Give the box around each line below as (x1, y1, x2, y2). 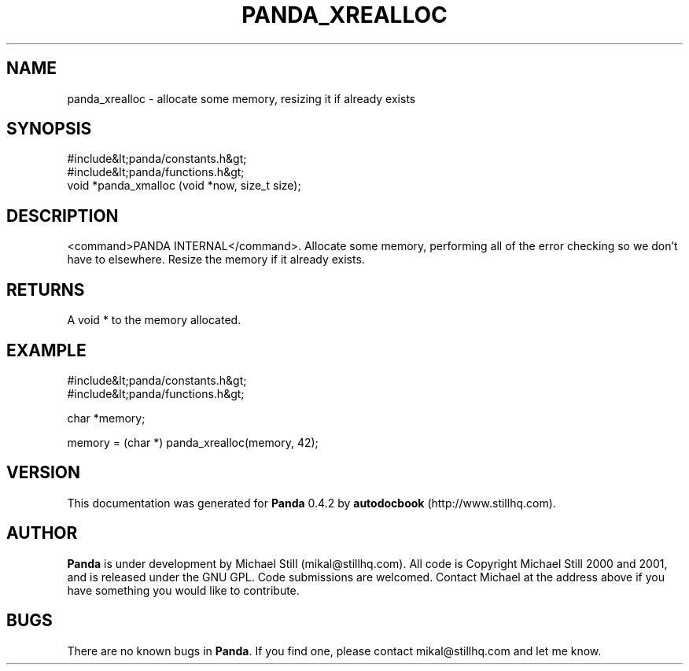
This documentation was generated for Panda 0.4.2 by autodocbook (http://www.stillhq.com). (67, 496, 556, 510)
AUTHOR (6, 523, 78, 544)
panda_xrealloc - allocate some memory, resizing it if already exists (67, 91, 416, 105)
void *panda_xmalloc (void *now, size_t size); (67, 179, 301, 193)
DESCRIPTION (6, 205, 119, 226)
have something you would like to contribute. (67, 583, 300, 597)
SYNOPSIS (6, 119, 92, 139)
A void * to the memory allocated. (67, 313, 241, 327)
